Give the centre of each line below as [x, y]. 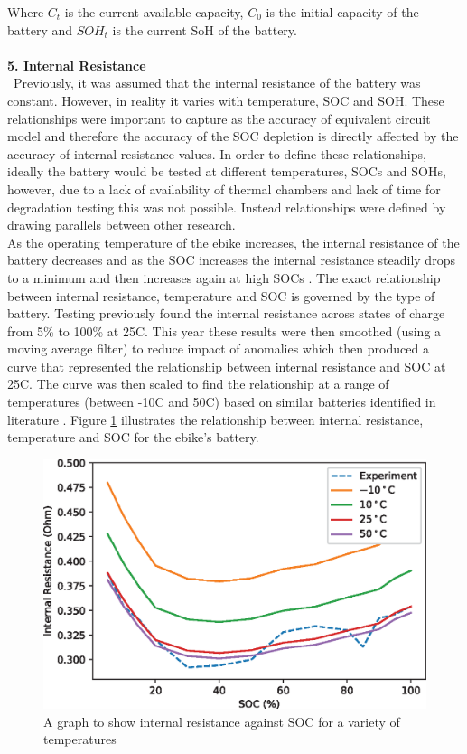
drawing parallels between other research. [121, 225]
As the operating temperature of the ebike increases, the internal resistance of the [233, 242]
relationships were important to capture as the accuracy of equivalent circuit [219, 118]
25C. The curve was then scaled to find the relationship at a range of [198, 384]
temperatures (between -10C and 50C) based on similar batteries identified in [222, 402]
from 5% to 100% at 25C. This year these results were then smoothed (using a [224, 330]
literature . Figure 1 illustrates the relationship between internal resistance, [215, 419]
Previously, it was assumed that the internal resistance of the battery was [217, 83]
